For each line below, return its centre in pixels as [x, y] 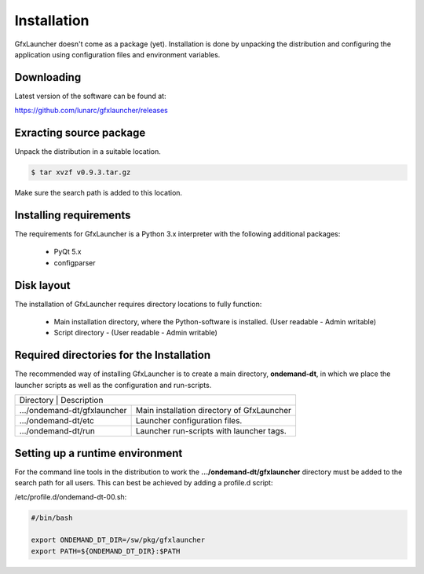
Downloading [48, 77]
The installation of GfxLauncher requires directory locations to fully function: [138, 304]
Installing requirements [73, 215]
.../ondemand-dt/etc [57, 421]
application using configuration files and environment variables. [117, 54]
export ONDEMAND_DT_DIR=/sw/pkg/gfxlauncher [118, 540]
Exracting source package [80, 133]
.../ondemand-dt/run [57, 431]
